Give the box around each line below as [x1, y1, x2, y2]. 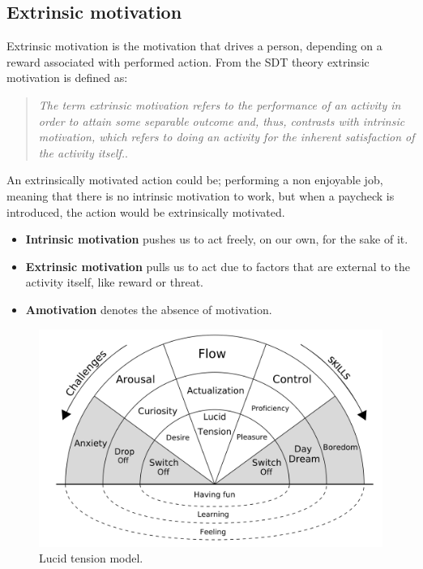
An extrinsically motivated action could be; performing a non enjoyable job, [6, 171, 383, 188]
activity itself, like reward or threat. [25, 274, 203, 291]
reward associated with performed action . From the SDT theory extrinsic [6, 53, 370, 70]
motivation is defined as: [6, 69, 128, 86]
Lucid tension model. [39, 550, 143, 567]
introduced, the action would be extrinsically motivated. [6, 203, 285, 220]
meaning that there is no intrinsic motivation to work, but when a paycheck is [6, 187, 395, 204]
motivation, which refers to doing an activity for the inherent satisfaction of [38, 128, 415, 145]
